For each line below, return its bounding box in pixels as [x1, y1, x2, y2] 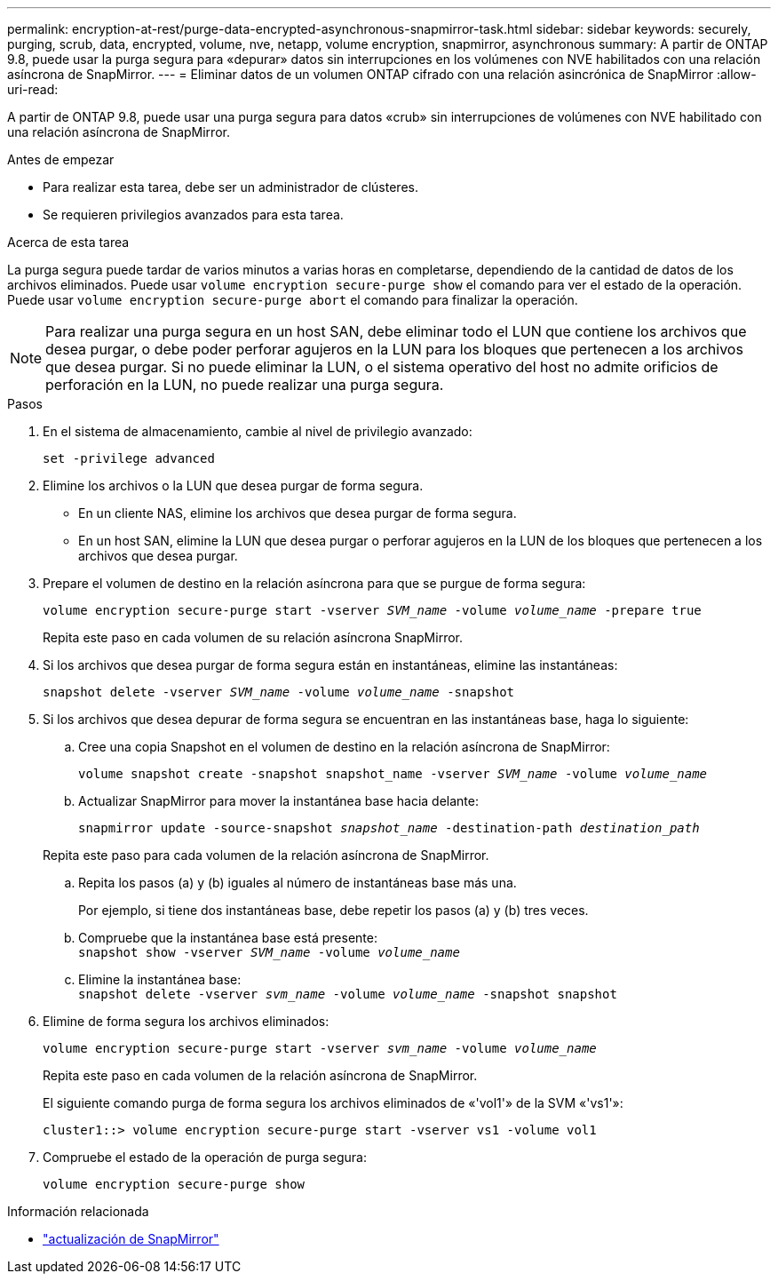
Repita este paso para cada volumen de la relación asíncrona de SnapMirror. [43, 847, 489, 863]
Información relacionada [7, 1204, 149, 1219]
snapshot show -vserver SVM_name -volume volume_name [78, 945, 460, 959]
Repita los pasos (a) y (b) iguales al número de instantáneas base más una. [78, 875, 517, 890]
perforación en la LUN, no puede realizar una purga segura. [45, 376, 444, 394]
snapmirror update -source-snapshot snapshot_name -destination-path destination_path [78, 821, 700, 835]
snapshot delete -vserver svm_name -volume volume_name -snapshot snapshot [78, 987, 617, 1001]
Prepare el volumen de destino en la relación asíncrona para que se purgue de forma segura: [43, 576, 586, 591]
